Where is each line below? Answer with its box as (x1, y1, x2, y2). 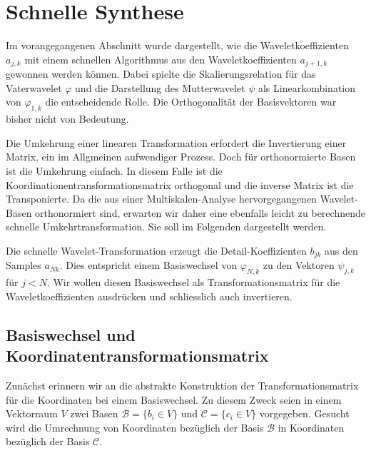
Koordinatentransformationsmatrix (6, 345, 269, 367)
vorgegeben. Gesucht (259, 406, 350, 421)
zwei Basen (70, 406, 118, 421)
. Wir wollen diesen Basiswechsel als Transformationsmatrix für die (46, 275, 340, 290)
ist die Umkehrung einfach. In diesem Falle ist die (6, 163, 223, 178)
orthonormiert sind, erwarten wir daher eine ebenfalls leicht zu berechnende (35, 205, 365, 220)
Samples (6, 258, 41, 273)
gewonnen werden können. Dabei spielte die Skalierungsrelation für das (6, 66, 316, 81)
